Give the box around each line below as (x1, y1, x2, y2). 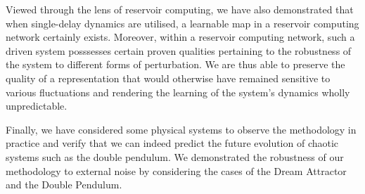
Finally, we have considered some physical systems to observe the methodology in (6, 122, 357, 136)
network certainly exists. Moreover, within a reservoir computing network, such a (6, 30, 355, 44)
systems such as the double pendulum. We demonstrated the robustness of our (6, 149, 344, 164)
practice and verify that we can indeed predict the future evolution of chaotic (6, 136, 339, 150)
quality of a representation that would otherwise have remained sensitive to (6, 70, 331, 85)
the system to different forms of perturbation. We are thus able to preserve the (6, 57, 345, 72)
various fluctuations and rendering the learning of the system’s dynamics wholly (6, 84, 350, 99)
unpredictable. (6, 98, 68, 113)
